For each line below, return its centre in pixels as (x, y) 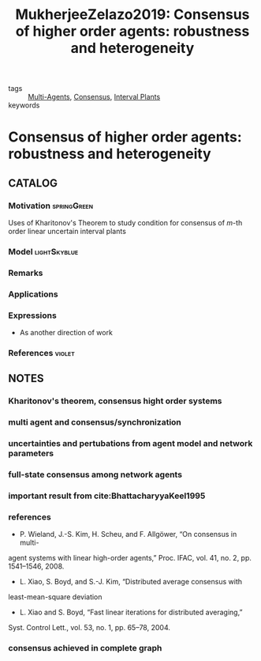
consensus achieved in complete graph (85, 648)
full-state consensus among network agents (95, 474)
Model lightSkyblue (43, 251)
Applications (33, 294)
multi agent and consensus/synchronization (95, 422)
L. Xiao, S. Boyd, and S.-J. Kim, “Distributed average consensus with (131, 582)
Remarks (26, 273)
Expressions (32, 315)
